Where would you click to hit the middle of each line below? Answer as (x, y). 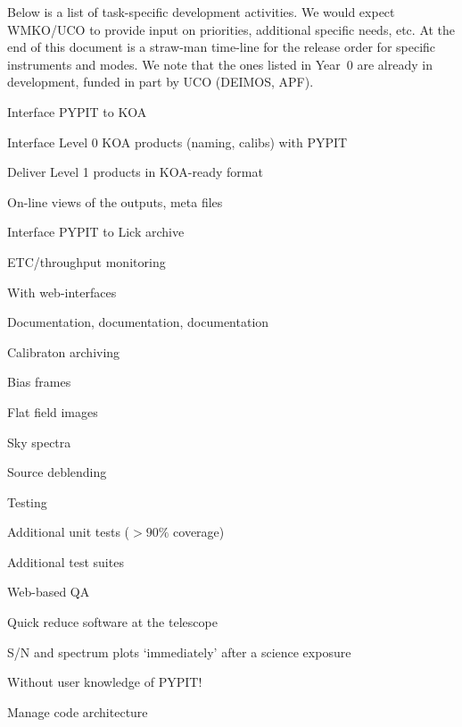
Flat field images (53, 411)
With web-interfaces (62, 292)
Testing (27, 501)
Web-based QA (49, 592)
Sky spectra (39, 442)
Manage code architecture (78, 711)
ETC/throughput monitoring (87, 261)
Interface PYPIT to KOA (77, 111)
